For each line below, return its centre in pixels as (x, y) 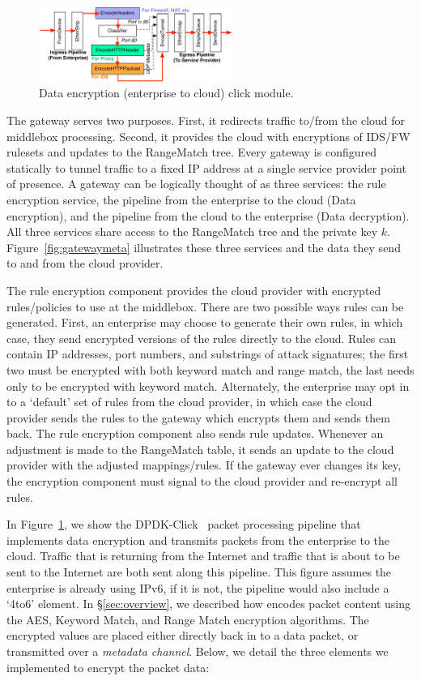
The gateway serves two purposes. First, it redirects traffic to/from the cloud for (206, 120)
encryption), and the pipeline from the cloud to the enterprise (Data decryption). (208, 215)
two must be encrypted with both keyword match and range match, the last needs (210, 369)
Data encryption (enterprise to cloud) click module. (166, 93)
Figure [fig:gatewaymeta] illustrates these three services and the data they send (204, 247)
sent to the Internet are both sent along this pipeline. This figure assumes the (199, 572)
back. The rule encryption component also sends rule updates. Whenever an (195, 433)
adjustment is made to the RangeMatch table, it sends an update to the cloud (200, 449)
